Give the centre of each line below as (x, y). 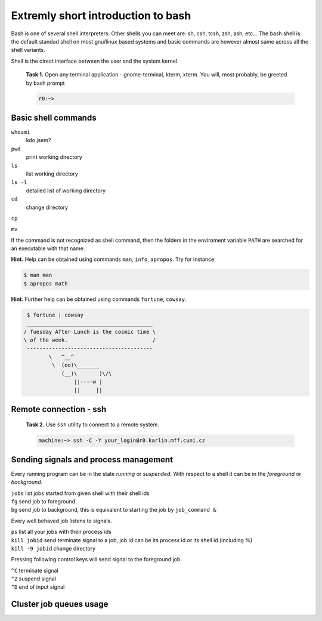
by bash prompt (45, 83)
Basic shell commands (54, 117)
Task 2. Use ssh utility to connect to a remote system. (92, 425)
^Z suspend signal (34, 579)
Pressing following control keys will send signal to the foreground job (96, 559)
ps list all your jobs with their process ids (61, 532)
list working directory (52, 174)
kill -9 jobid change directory (53, 548)
